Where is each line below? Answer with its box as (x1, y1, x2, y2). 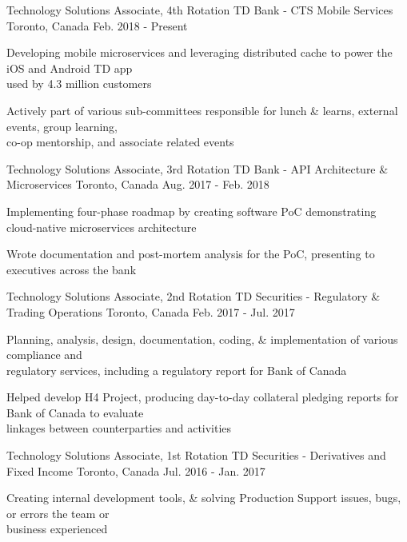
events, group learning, (6, 118, 118, 134)
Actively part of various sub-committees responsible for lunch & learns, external (6, 102, 398, 118)
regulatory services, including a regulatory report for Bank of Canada (6, 361, 347, 378)
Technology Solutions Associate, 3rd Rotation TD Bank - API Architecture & (6, 160, 389, 177)
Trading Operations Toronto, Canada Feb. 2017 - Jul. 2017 (6, 303, 295, 320)
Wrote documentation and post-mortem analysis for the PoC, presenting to (6, 245, 375, 262)
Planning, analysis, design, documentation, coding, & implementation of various (6, 330, 398, 347)
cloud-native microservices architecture (6, 218, 197, 235)
